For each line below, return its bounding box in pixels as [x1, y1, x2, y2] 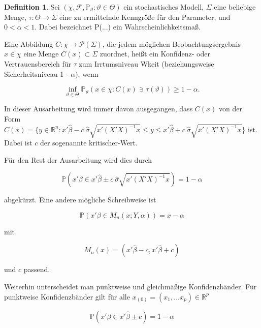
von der [218, 103, 242, 114]
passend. [23, 264, 50, 275]
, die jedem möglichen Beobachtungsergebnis [102, 38, 241, 49]
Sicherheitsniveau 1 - [4, 68, 69, 79]
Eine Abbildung [4, 38, 53, 49]
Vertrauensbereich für [4, 58, 72, 69]
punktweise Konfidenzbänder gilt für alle [4, 291, 130, 302]
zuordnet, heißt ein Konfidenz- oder [100, 48, 210, 59]
